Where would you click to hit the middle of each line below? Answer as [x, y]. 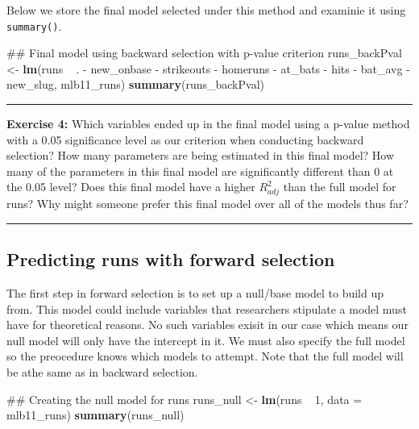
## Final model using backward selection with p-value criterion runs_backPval [204, 53]
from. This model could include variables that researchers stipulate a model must [207, 308]
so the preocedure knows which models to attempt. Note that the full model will [205, 356]
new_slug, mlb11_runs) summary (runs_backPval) [135, 84]
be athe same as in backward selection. [102, 371]
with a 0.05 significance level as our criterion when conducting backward [185, 139]
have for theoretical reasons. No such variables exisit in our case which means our [207, 325]
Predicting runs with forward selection [171, 259]
